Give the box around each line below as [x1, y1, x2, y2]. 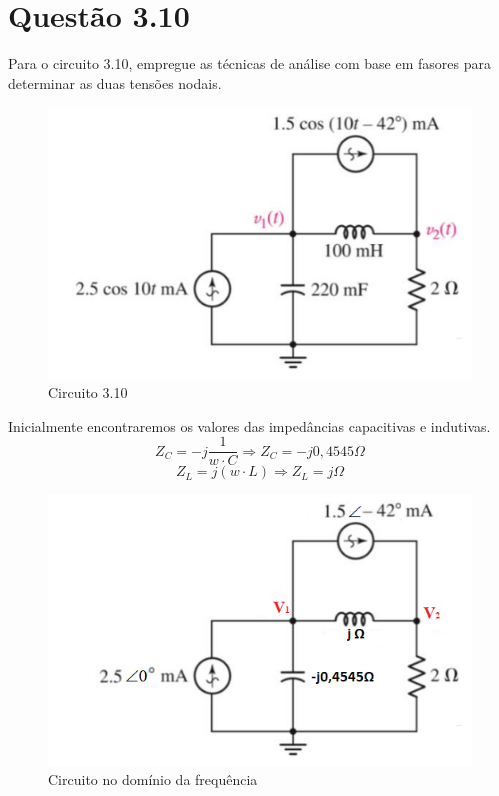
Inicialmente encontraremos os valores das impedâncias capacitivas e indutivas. [8, 415, 491, 436]
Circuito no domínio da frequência [48, 769, 258, 790]
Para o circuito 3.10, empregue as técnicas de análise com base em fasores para [8, 53, 491, 74]
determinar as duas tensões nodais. [8, 72, 222, 93]
